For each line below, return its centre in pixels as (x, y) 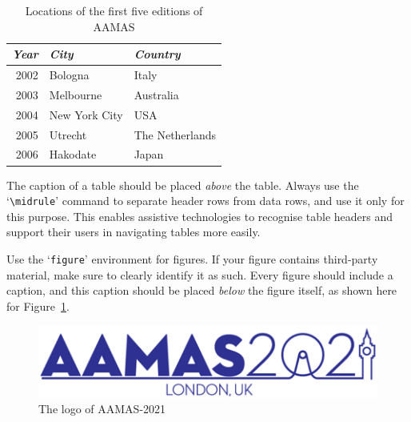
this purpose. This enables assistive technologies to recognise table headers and (200, 216)
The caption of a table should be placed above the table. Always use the (183, 185)
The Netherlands (175, 134)
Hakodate (73, 154)
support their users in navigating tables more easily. (134, 232)
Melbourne (76, 94)
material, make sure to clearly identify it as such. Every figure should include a (200, 274)
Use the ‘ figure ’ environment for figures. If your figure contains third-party (192, 258)
